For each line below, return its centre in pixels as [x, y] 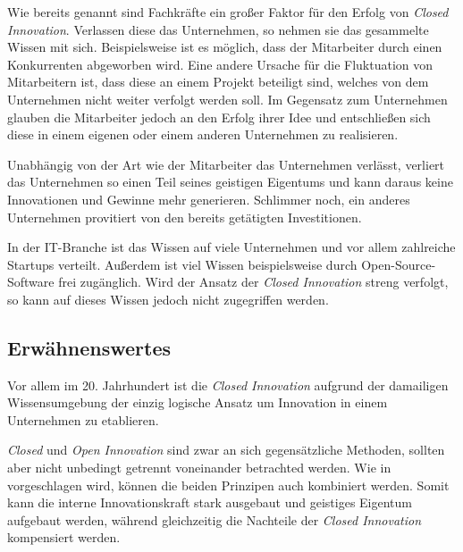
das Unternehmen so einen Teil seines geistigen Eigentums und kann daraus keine [230, 182]
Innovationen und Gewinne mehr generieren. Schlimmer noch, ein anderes [209, 199]
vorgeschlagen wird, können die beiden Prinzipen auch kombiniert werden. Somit [228, 485]
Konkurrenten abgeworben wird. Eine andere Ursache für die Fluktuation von [220, 64]
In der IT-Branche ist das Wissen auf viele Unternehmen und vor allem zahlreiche [231, 247]
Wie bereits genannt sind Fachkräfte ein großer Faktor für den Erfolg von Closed [228, 12]
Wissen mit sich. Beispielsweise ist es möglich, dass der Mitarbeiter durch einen [225, 47]
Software [31, 282]
